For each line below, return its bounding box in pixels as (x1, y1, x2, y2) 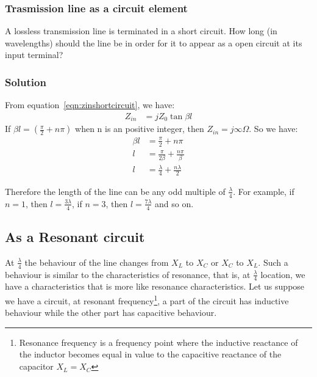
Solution (5, 74, 46, 89)
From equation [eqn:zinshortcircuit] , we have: (5, 98, 175, 111)
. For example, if (233, 185, 294, 197)
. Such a (258, 255, 288, 268)
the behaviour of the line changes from (24, 255, 169, 268)
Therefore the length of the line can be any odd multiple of (5, 185, 226, 197)
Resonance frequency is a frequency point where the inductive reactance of (19, 335, 298, 348)
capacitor (19, 360, 54, 373)
